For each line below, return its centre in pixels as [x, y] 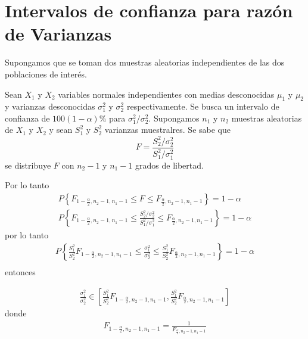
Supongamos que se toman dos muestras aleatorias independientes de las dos [145, 62]
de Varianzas [58, 34]
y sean [61, 130]
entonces [20, 272]
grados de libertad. [169, 165]
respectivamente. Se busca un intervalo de [203, 106]
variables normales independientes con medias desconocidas [166, 94]
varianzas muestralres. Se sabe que [167, 130]
